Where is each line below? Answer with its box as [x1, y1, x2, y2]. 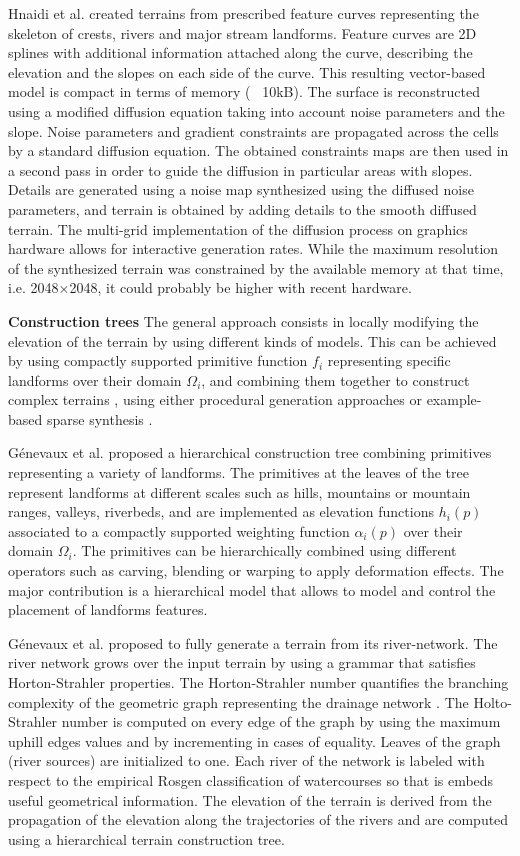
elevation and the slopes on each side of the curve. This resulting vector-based [8, 61, 486, 82]
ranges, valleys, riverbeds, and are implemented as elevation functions [8, 501, 434, 522]
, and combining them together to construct [201, 369, 470, 390]
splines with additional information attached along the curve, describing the [8, 42, 473, 63]
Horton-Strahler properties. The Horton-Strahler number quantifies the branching [8, 672, 509, 692]
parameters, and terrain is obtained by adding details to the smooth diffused [8, 198, 477, 219]
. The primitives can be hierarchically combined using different [72, 540, 457, 561]
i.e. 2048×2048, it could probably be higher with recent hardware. [8, 277, 412, 298]
